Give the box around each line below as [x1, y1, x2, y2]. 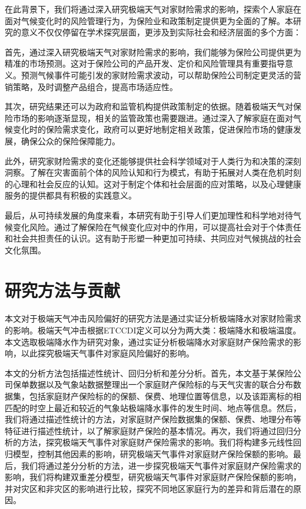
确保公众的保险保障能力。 [21, 134, 120, 147]
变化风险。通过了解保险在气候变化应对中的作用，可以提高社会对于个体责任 [12, 220, 301, 233]
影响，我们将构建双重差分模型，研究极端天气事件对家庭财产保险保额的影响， [5, 471, 301, 483]
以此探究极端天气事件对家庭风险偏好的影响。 [21, 347, 194, 359]
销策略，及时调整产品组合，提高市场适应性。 [5, 80, 178, 92]
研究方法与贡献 [5, 278, 121, 302]
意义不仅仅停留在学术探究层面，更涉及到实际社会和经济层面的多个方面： [21, 26, 301, 38]
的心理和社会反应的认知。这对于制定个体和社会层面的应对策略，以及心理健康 [5, 177, 301, 190]
